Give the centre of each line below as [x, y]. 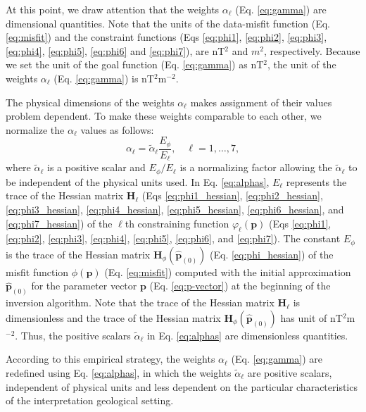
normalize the [35, 129]
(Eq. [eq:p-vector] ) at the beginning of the [240, 286]
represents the [316, 181]
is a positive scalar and [96, 167]
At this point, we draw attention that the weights [113, 9]
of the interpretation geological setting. [90, 400]
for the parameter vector [84, 286]
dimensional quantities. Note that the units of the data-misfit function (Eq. [168, 23]
